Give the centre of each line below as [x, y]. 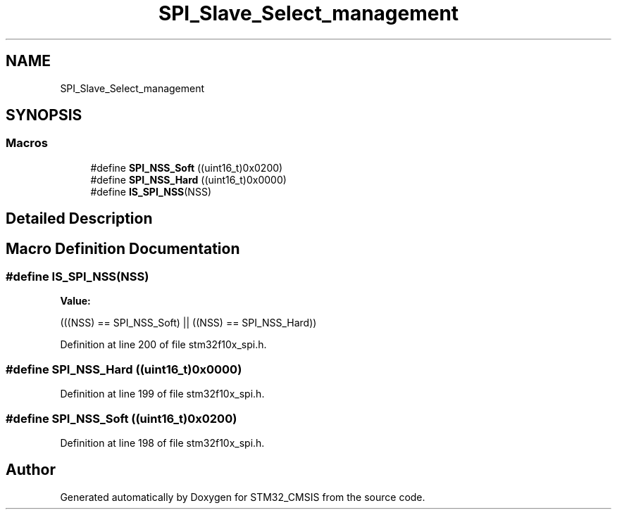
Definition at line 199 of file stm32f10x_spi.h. [162, 394]
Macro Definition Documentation [123, 248]
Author [31, 470]
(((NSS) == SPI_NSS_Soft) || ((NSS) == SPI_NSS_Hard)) [188, 323]
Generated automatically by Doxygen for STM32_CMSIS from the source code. [243, 497]
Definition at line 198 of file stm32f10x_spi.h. [162, 443]
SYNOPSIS [44, 115]
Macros [27, 143]
